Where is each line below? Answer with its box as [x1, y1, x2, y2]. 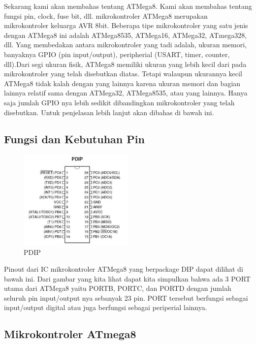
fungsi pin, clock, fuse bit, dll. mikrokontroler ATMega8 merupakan [4, 10, 208, 21]
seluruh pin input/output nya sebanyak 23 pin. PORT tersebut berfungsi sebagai [4, 292, 248, 303]
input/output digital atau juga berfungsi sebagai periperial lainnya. [4, 302, 207, 313]
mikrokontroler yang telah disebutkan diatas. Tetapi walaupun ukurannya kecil [4, 68, 242, 79]
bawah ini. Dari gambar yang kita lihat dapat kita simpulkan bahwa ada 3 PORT [4, 273, 251, 283]
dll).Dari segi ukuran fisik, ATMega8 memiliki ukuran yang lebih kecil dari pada [4, 59, 247, 69]
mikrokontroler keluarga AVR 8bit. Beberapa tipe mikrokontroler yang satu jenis [4, 20, 248, 31]
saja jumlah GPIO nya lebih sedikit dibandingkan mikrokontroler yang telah [4, 97, 235, 107]
